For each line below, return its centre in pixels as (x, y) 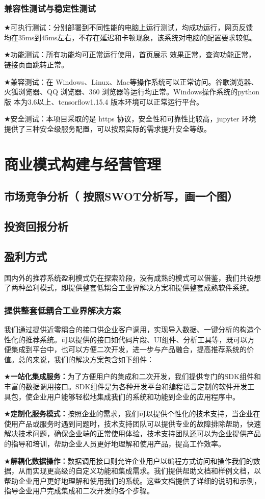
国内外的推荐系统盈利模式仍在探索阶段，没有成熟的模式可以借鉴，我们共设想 (132, 277)
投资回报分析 (36, 226)
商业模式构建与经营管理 (83, 164)
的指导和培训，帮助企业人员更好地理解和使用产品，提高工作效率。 (115, 444)
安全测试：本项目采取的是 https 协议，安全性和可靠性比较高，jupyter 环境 (133, 119)
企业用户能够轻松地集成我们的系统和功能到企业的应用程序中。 (136, 396)
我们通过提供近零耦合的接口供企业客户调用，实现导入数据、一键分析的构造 (129, 329)
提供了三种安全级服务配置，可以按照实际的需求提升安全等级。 (108, 128)
